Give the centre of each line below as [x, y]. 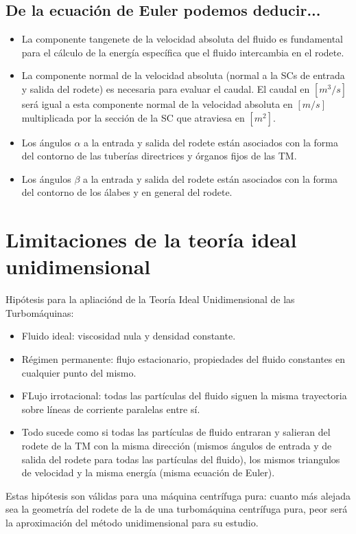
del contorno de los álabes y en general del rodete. [127, 192]
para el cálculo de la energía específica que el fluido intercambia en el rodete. [183, 52]
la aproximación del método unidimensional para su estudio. [132, 522]
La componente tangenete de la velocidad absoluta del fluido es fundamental [182, 39]
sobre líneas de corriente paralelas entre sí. [111, 409]
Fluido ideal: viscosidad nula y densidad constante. [129, 336]
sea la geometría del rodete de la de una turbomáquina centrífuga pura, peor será [177, 509]
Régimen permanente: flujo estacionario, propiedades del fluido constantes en [183, 359]
